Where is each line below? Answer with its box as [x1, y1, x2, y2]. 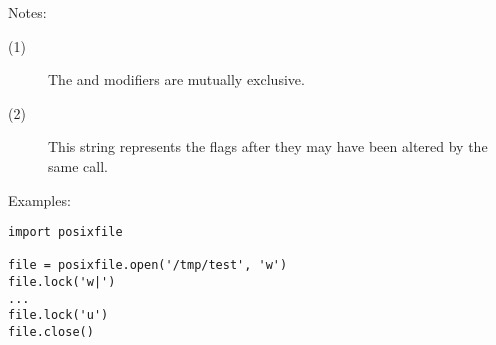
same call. [48, 155, 108, 176]
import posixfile [8, 225, 123, 240]
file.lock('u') [8, 308, 109, 323]
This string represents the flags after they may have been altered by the [48, 136, 488, 157]
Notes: [8, 2, 47, 22]
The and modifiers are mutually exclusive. [48, 69, 305, 90]
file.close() [8, 325, 94, 340]
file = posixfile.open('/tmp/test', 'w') [8, 258, 288, 273]
